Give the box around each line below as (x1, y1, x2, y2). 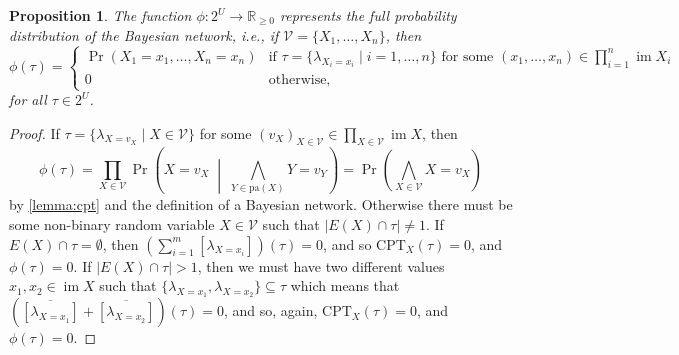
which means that (290, 275, 400, 296)
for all (9, 89, 47, 110)
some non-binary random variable (9, 214, 215, 235)
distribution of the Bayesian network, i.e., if (9, 24, 279, 45)
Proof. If (9, 122, 60, 143)
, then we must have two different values (197, 255, 445, 276)
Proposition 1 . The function (9, 5, 192, 25)
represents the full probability (280, 5, 457, 25)
